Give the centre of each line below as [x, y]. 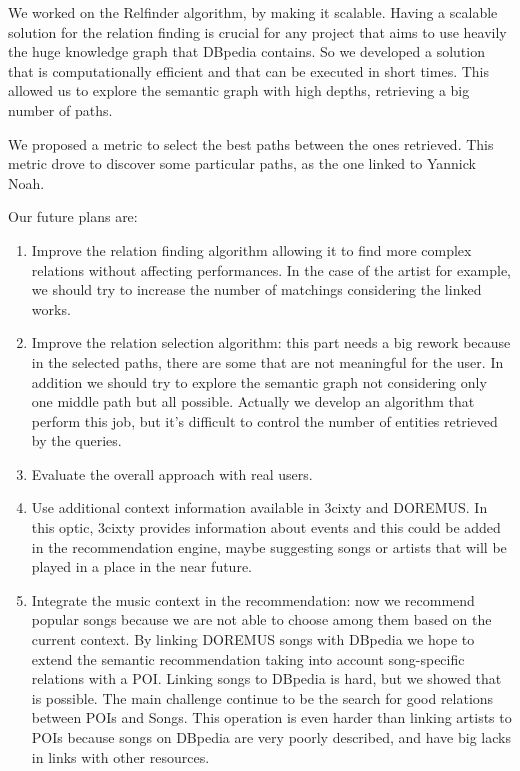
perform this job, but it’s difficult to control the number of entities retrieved [264, 420]
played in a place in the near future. [142, 566]
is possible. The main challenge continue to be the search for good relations [262, 697]
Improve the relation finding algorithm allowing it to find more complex [251, 249]
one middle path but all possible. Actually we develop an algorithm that [253, 401]
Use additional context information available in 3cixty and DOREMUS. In [259, 507]
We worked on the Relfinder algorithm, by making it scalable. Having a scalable [253, 12]
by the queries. [76, 440]
